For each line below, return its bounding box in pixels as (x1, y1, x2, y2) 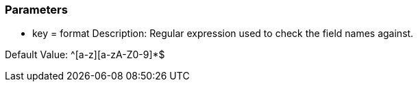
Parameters (5, 3, 68, 16)
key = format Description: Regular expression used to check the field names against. (32, 27, 414, 40)
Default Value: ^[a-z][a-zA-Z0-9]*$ (5, 49, 165, 61)
